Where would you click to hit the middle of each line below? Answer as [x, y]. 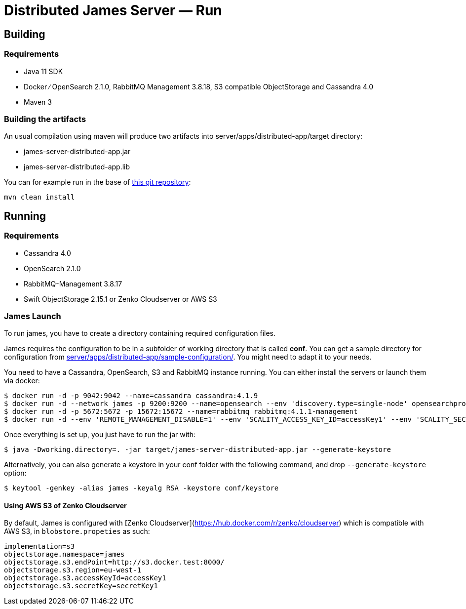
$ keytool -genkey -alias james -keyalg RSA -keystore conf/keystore [141, 488]
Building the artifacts [45, 119]
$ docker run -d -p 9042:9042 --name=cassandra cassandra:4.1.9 [131, 396]
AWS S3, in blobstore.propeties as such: [77, 531]
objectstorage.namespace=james [64, 554]
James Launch [33, 316]
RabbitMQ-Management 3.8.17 [73, 284]
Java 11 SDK [43, 71]
